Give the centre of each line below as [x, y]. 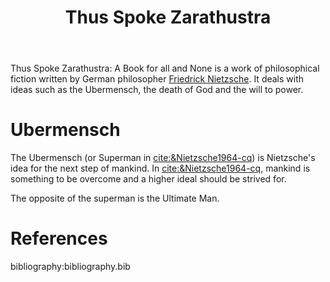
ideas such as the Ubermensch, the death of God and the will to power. [157, 90]
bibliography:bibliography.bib [70, 267]
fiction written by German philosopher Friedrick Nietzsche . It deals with [157, 79]
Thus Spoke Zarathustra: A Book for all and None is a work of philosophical [165, 68]
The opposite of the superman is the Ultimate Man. [115, 198]
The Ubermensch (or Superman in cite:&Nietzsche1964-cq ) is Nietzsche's [163, 158]
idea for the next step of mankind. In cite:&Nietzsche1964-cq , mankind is [160, 168]
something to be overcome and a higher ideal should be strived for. [148, 179]
